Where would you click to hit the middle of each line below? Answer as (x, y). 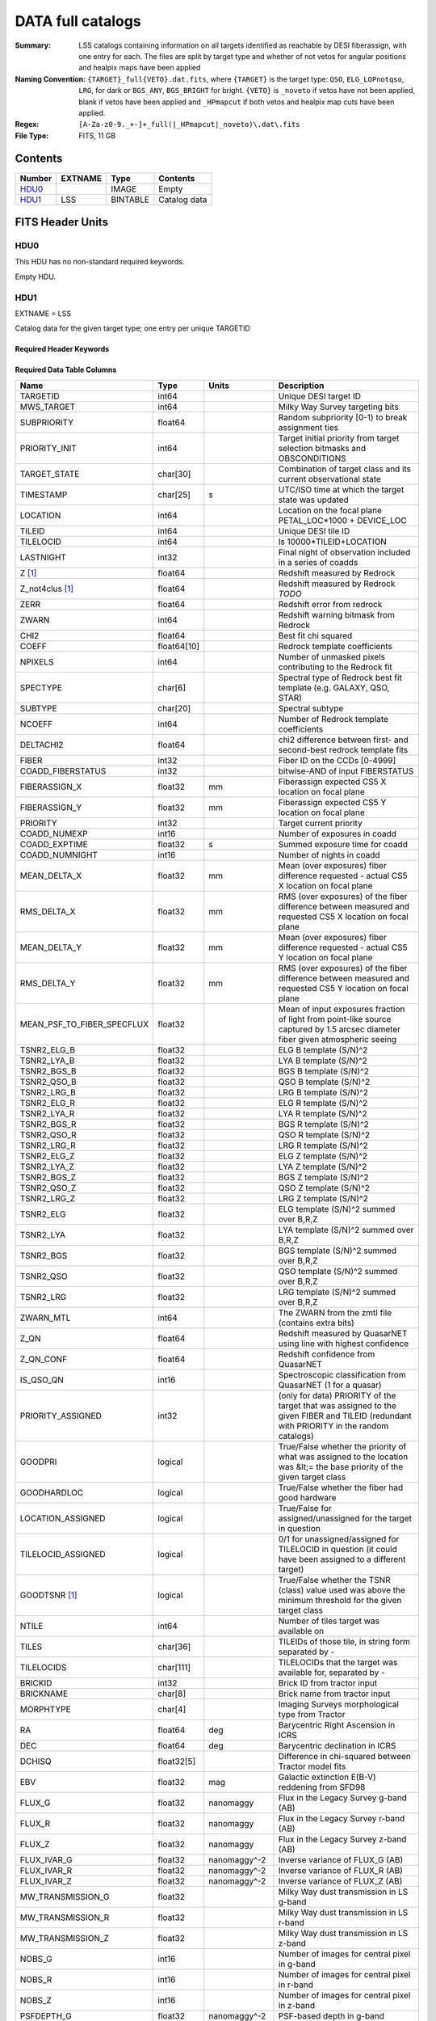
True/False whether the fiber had (341, 1487)
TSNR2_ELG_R (48, 1103)
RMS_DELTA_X (48, 911)
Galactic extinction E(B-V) (327, 1777)
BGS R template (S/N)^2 (323, 1124)
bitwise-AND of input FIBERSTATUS (346, 770)
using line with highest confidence (344, 1344)
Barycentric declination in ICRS (337, 1745)
